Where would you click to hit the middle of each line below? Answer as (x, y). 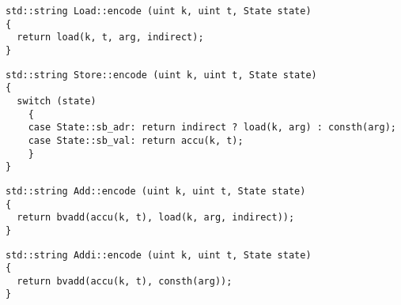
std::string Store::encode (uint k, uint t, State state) (161, 75)
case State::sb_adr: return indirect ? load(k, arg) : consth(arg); (212, 128)
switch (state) (57, 101)
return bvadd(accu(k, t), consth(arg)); (125, 281)
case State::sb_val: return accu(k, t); (136, 140)
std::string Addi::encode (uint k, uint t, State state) (159, 255)
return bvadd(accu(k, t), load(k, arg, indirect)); (156, 218)
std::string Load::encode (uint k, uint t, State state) (159, 11)
